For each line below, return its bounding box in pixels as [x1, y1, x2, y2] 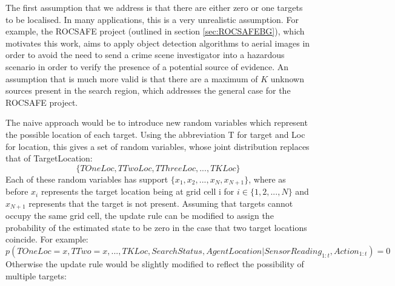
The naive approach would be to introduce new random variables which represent [5, 116, 308, 129]
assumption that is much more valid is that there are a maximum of [5, 72, 258, 85]
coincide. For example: [5, 233, 88, 245]
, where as [248, 172, 286, 185]
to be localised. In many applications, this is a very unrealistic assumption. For [5, 13, 299, 25]
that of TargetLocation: [5, 152, 93, 164]
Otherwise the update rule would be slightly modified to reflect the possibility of [5, 258, 304, 270]
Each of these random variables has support [5, 172, 168, 185]
